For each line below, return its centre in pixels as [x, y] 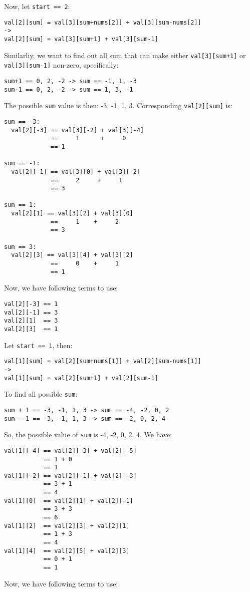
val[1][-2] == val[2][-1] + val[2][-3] [70, 476]
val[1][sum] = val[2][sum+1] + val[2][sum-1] [81, 378]
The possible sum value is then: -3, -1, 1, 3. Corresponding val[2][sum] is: [118, 105]
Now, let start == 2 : [37, 6]
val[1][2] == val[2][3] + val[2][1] [67, 526]
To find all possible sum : [41, 394]
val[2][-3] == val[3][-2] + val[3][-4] [78, 130]
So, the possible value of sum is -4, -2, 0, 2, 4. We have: [88, 434]
